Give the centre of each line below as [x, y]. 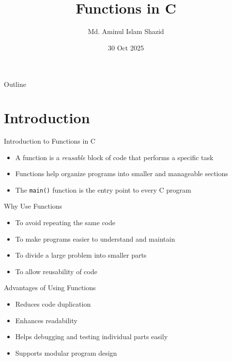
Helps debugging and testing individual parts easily [92, 336]
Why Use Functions [33, 206]
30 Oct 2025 [126, 47]
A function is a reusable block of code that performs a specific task [114, 157]
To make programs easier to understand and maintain [95, 238]
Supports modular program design [66, 353]
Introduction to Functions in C [50, 141]
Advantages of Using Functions [50, 287]
